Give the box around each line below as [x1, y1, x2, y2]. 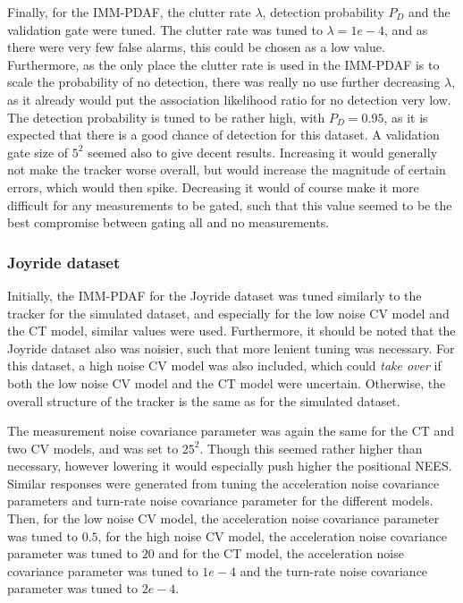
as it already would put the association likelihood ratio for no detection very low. [7, 89, 451, 108]
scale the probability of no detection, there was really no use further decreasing [7, 72, 441, 91]
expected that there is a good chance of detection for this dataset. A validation [7, 125, 440, 144]
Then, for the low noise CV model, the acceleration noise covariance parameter [7, 509, 440, 528]
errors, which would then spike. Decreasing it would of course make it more [7, 177, 419, 196]
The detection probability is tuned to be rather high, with [7, 107, 325, 126]
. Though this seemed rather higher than [199, 438, 423, 457]
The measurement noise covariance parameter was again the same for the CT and [7, 421, 455, 440]
